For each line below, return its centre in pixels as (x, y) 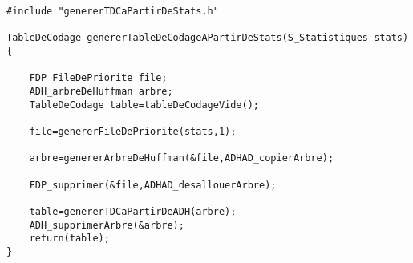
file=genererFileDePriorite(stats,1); (133, 131)
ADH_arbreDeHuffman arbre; (101, 91)
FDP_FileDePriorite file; (98, 78)
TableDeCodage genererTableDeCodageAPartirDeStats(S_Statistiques (188, 38)
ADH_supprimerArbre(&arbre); (107, 225)
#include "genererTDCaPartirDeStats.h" (113, 11)
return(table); (69, 239)
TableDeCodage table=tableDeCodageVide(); (144, 105)
